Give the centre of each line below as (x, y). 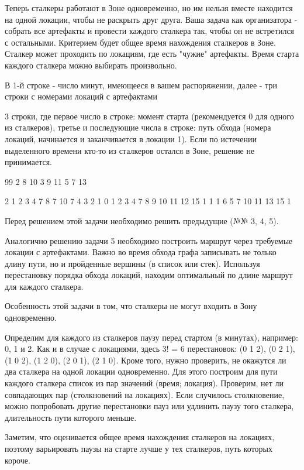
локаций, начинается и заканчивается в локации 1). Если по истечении (131, 138)
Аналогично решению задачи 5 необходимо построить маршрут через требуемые (149, 240)
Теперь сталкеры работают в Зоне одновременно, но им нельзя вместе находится (149, 8)
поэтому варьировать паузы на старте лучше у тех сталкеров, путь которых (139, 448)
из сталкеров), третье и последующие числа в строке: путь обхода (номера (138, 127)
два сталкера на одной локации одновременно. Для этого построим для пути (141, 371)
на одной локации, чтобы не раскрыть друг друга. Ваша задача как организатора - (151, 19)
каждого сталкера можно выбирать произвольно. (91, 65)
